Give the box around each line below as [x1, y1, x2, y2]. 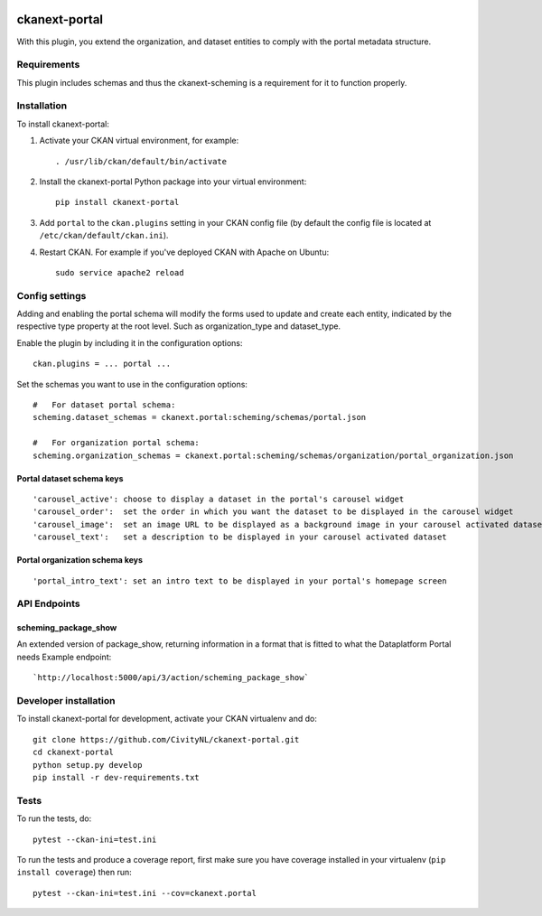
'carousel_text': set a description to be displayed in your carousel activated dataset [33, 532, 447, 542]
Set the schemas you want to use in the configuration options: [16, 379, 248, 389]
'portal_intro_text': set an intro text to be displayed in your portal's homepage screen [33, 575, 447, 586]
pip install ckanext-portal [55, 197, 180, 208]
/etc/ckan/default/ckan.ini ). [39, 230, 169, 241]
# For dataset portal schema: [33, 400, 176, 410]
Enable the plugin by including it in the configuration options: [16, 337, 243, 348]
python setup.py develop [33, 760, 143, 770]
